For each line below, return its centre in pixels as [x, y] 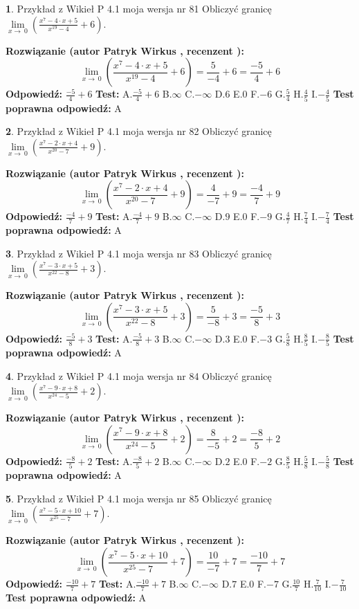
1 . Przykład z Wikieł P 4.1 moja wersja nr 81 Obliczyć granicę [139, 8]
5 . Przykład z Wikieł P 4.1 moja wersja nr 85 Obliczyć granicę [139, 498]
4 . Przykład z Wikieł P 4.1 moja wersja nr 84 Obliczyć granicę [139, 375]
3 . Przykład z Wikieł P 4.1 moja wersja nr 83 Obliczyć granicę [139, 253]
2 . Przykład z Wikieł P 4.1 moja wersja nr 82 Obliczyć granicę [139, 131]
